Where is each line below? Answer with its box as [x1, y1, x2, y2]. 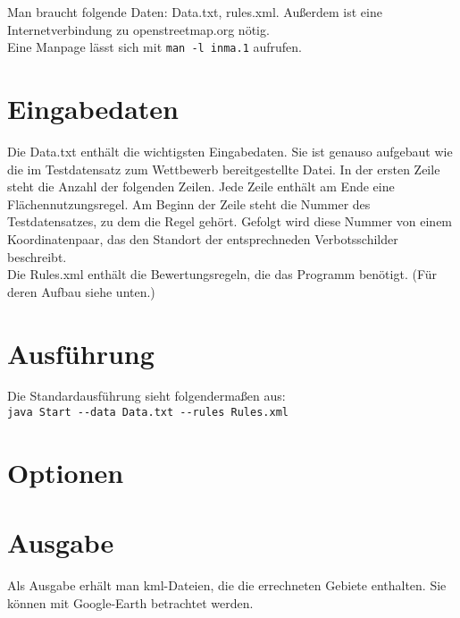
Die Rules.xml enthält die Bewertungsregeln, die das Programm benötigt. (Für [7, 265, 437, 284]
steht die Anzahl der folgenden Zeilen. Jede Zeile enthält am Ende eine [7, 177, 395, 196]
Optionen [7, 453, 124, 490]
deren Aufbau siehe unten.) [7, 282, 155, 301]
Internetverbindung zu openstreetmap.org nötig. [7, 20, 270, 38]
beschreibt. [7, 247, 67, 266]
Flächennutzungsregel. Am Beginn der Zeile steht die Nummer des [7, 194, 371, 213]
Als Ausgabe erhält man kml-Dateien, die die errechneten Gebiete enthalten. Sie [7, 576, 447, 595]
